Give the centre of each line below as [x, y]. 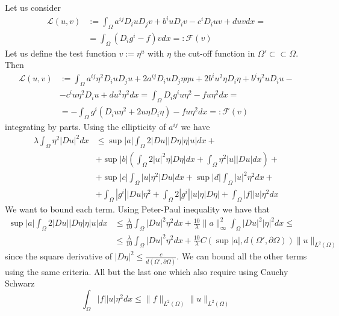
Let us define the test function [61, 53]
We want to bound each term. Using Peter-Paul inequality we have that [137, 209]
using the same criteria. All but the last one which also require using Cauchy [147, 271]
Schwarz [20, 283]
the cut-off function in [214, 53]
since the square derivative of [58, 256]
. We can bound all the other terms [242, 256]
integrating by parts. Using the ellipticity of [86, 126]
